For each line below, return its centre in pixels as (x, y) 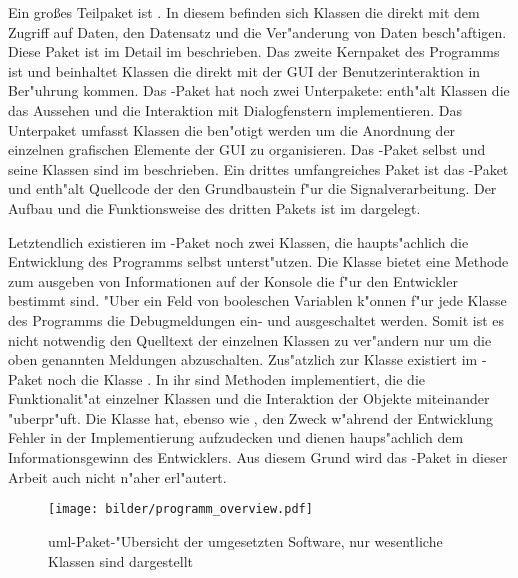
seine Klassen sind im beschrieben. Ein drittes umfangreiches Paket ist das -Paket (258, 168)
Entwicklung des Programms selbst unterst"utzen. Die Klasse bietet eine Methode (258, 261)
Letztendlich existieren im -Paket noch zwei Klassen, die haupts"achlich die (238, 241)
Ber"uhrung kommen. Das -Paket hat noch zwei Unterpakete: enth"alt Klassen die (259, 90)
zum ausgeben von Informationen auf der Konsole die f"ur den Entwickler (233, 280)
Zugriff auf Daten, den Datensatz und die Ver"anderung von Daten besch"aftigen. (257, 31)
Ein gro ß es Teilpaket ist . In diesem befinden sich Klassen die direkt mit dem (244, 12)
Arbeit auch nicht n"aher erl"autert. (117, 476)
